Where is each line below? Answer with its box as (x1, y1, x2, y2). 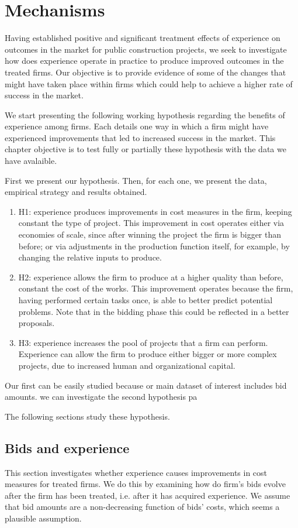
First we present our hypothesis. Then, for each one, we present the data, (5, 174, 267, 186)
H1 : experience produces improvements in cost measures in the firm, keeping (18, 205, 292, 217)
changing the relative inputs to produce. (18, 251, 162, 263)
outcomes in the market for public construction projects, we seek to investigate (5, 43, 287, 55)
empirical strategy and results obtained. (5, 186, 147, 198)
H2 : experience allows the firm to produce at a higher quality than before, (18, 270, 283, 283)
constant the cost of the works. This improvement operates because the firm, (18, 282, 293, 294)
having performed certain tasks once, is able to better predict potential (18, 294, 273, 306)
